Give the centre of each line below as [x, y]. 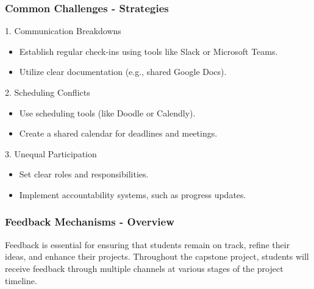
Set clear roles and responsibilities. [84, 174]
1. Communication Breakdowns [63, 31]
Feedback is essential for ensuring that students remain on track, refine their [148, 244]
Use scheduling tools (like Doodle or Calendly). [107, 112]
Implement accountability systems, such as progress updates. [133, 194]
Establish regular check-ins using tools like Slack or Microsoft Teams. [148, 51]
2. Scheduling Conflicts [48, 92]
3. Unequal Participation [51, 153]
